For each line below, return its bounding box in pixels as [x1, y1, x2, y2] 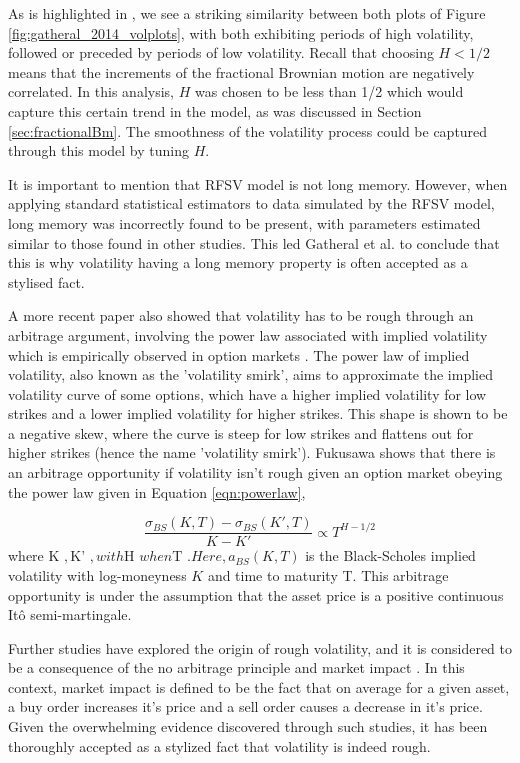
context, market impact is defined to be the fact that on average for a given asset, [8, 676, 510, 697]
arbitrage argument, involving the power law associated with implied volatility [8, 324, 488, 345]
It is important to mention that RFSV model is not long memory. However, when [8, 173, 508, 194]
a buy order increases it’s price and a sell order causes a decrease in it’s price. [8, 696, 483, 717]
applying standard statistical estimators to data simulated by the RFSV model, [8, 193, 495, 214]
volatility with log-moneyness [8, 564, 187, 585]
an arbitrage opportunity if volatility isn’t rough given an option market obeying [8, 462, 503, 483]
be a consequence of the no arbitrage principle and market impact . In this [8, 657, 465, 678]
